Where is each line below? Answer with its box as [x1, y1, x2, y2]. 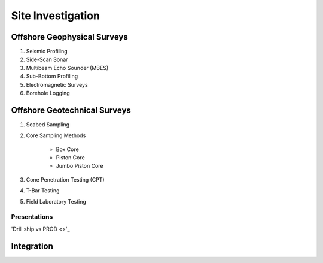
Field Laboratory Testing [26, 198, 87, 205]
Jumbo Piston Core [56, 162, 104, 170]
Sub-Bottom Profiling [26, 72, 78, 80]
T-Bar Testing [26, 187, 60, 194]
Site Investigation [11, 9, 100, 22]
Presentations [11, 213, 53, 221]
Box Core [56, 146, 79, 153]
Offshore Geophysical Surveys [11, 32, 128, 42]
